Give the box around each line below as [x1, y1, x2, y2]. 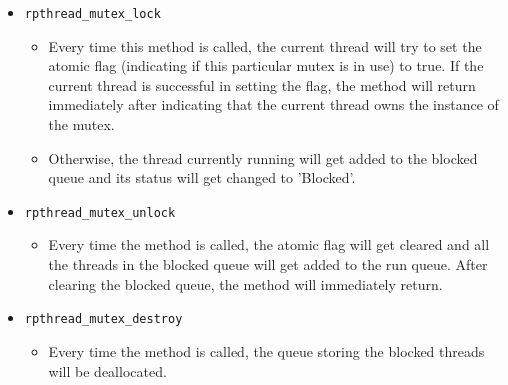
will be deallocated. [48, 360, 167, 381]
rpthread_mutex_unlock [24, 205, 176, 220]
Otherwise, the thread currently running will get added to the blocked [48, 147, 478, 168]
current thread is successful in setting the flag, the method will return [48, 74, 476, 95]
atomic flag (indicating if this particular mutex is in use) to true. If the [48, 55, 484, 76]
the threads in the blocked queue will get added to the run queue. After [48, 254, 488, 275]
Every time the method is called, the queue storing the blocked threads [48, 340, 485, 361]
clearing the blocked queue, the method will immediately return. [48, 273, 443, 294]
